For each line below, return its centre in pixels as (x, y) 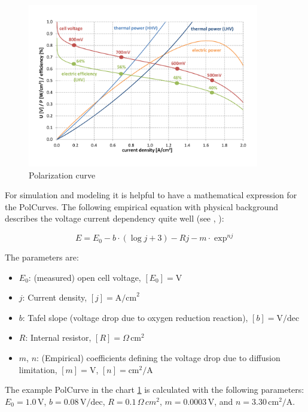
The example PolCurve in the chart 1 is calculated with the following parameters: (155, 390)
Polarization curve (62, 175)
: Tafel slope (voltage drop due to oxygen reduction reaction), (135, 317)
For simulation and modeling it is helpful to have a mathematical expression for (151, 195)
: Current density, (55, 297)
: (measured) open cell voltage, (85, 277)
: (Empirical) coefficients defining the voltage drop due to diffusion (158, 358)
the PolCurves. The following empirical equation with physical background (142, 206)
